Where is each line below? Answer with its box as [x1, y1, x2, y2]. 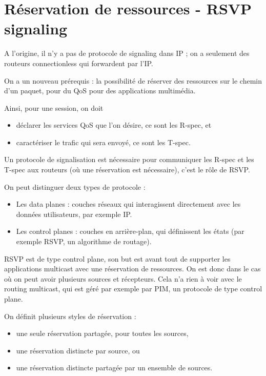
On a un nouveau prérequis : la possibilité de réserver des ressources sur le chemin [4, 75, 262, 86]
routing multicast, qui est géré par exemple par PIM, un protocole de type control [4, 283, 262, 294]
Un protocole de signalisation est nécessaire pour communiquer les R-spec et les [4, 154, 254, 165]
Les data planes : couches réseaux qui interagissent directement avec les [16, 199, 241, 209]
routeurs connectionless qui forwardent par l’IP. [4, 57, 153, 68]
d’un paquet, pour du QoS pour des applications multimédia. [4, 85, 196, 96]
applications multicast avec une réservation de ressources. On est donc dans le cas [4, 263, 261, 274]
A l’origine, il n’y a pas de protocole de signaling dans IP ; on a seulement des [4, 48, 250, 58]
